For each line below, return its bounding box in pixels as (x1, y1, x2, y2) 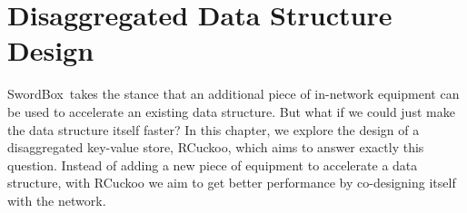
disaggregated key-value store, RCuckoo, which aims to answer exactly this (7, 138, 424, 157)
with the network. (7, 190, 106, 209)
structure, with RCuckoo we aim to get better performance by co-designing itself (7, 173, 456, 192)
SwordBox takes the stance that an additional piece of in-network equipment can (7, 84, 460, 103)
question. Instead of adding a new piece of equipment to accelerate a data (7, 155, 418, 174)
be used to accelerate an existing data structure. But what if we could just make (7, 102, 455, 121)
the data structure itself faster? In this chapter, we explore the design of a (7, 120, 420, 139)
